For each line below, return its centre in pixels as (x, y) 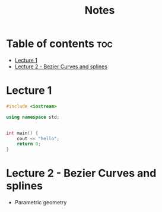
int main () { (22, 133)
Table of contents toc (59, 44)
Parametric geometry (41, 202)
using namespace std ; (33, 117)
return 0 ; (29, 144)
